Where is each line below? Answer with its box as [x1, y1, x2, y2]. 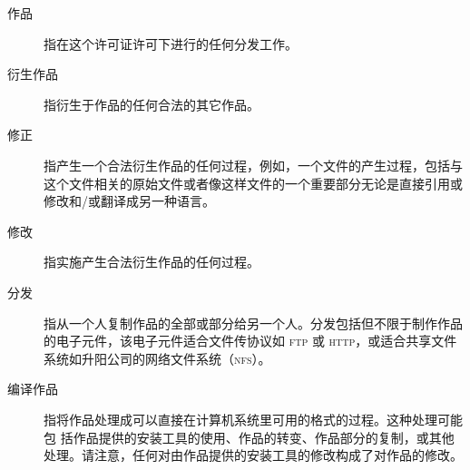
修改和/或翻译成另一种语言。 [44, 191, 215, 211]
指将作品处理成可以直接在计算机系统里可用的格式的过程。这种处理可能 [44, 409, 463, 428]
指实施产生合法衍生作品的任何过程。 [44, 252, 259, 271]
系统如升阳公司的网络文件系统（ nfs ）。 [44, 348, 271, 367]
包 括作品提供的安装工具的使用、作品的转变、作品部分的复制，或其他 [44, 427, 455, 446]
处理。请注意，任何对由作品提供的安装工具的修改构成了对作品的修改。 [44, 446, 463, 465]
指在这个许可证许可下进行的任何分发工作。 [44, 34, 298, 53]
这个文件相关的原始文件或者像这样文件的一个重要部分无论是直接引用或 [44, 173, 463, 192]
